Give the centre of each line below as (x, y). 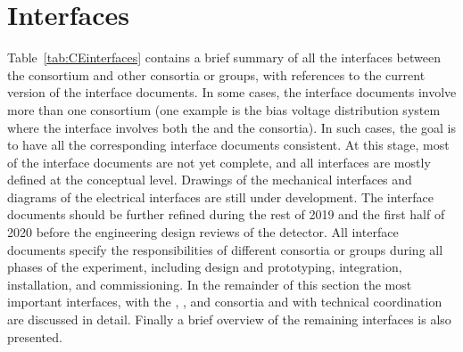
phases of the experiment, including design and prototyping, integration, (205, 267)
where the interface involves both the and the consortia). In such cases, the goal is (231, 127)
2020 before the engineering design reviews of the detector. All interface (203, 232)
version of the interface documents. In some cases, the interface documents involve (232, 92)
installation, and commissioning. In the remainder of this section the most (210, 284)
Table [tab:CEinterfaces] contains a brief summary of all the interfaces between (224, 57)
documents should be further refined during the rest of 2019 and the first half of (226, 214)
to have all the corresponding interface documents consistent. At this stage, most (228, 145)
